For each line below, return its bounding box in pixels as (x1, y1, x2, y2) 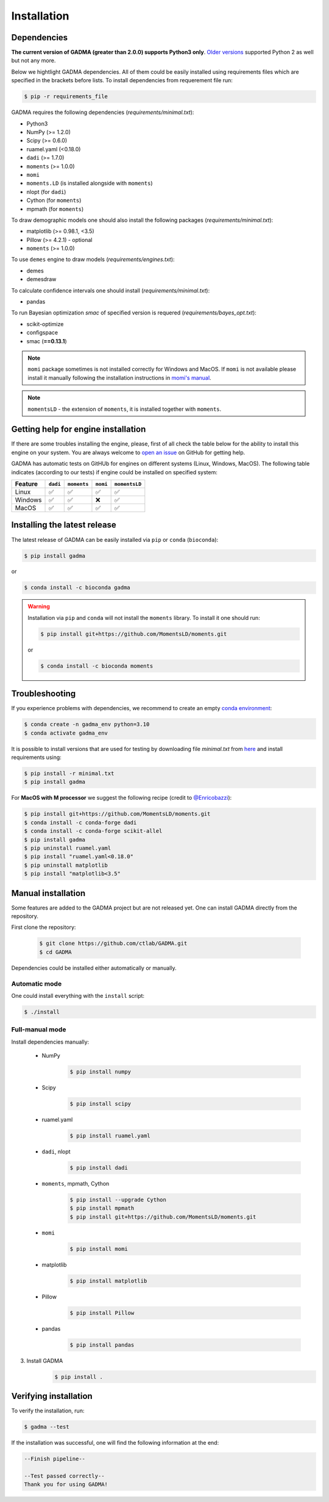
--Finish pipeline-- (24, 1455, 85, 1462)
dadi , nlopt (41, 1148, 71, 1155)
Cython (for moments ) (26, 197, 82, 204)
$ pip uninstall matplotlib (24, 861, 108, 869)
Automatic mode (11, 979, 62, 988)
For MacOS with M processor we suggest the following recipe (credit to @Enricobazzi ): (11, 794, 232, 802)
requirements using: (11, 753, 62, 761)
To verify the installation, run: (11, 1407, 85, 1414)
